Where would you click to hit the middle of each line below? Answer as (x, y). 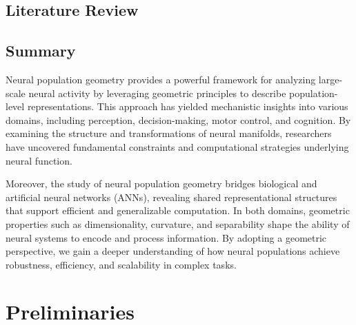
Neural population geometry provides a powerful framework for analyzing (161, 79)
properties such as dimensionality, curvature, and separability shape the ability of (178, 223)
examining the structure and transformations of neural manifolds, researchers (169, 133)
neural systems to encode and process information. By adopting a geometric (166, 237)
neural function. (39, 160)
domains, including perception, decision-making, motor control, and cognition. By (178, 119)
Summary (41, 51)
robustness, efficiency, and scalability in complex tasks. (121, 264)
